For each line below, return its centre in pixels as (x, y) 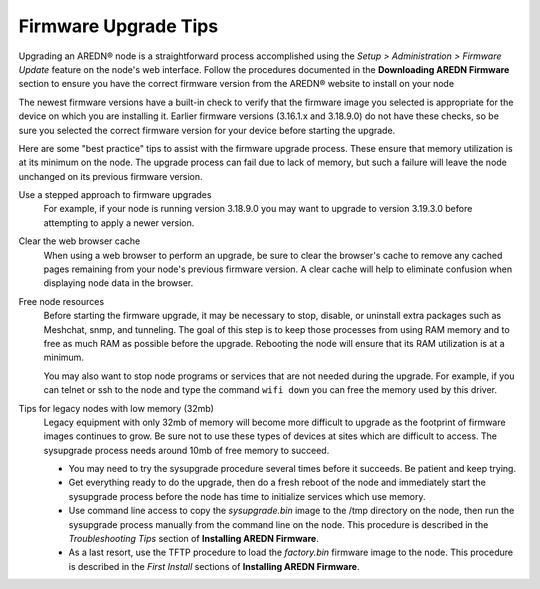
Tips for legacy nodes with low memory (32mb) (116, 408)
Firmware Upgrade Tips (118, 26)
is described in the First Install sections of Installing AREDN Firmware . (214, 566)
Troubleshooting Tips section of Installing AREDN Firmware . (193, 539)
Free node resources (61, 301)
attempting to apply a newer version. (119, 222)
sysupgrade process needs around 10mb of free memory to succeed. (186, 450)
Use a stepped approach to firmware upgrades (115, 195)
